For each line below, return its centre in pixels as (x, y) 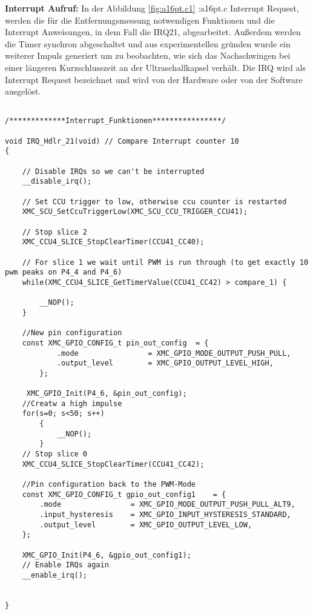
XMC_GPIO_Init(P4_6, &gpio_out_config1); (107, 555)
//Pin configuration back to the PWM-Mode (109, 485)
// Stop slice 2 (55, 232)
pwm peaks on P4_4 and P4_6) (64, 272)
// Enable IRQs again (65, 565)
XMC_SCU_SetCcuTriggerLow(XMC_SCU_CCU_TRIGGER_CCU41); (135, 212)
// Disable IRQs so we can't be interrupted (113, 171)
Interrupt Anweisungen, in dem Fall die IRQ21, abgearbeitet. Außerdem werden (153, 32)
